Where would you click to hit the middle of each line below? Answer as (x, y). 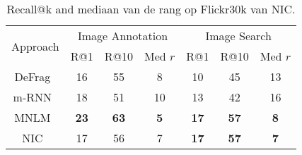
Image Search (238, 36)
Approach (35, 46)
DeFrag (33, 76)
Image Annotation (123, 36)
